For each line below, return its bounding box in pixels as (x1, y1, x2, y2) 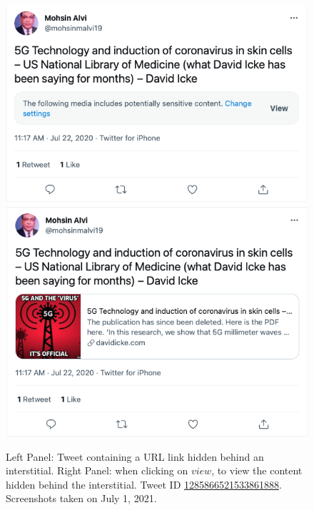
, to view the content (211, 463, 303, 478)
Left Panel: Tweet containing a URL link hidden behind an (6, 449, 264, 464)
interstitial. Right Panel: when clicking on (6, 463, 188, 478)
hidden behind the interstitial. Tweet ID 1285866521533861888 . (6, 476, 282, 491)
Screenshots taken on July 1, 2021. (6, 491, 157, 506)
